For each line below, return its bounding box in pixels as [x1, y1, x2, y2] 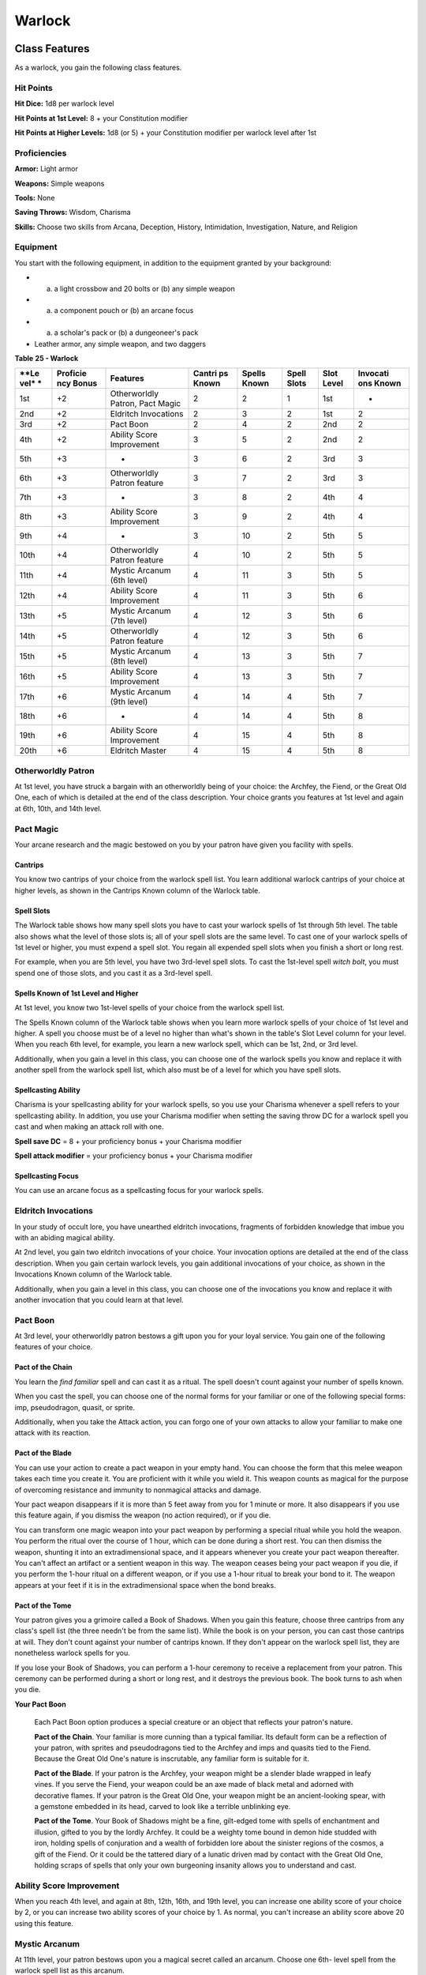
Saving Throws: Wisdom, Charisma [14, 208, 131, 217]
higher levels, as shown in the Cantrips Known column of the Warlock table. [14, 886, 260, 895]
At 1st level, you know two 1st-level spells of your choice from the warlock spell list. [14, 1003, 286, 1013]
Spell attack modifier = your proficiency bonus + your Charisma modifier [14, 1151, 253, 1161]
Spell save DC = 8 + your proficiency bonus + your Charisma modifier [14, 1136, 242, 1145]
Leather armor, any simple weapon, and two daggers [34, 339, 207, 348]
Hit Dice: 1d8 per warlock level [14, 99, 114, 108]
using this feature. [14, 1918, 74, 1928]
